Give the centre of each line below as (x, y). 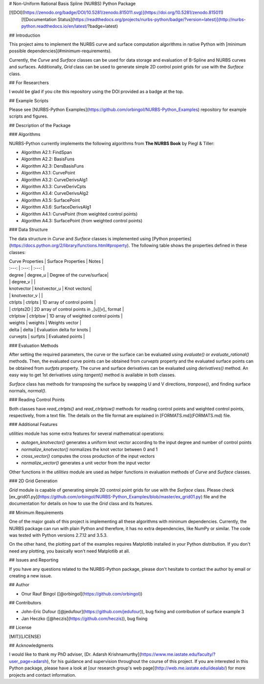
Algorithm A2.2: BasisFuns (48, 159)
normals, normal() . (28, 390)
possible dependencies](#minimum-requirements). (60, 51)
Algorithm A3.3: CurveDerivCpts (54, 186)
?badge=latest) (103, 26)
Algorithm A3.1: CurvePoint (48, 173)
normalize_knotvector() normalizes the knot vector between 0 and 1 (89, 449)
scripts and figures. (29, 116)
